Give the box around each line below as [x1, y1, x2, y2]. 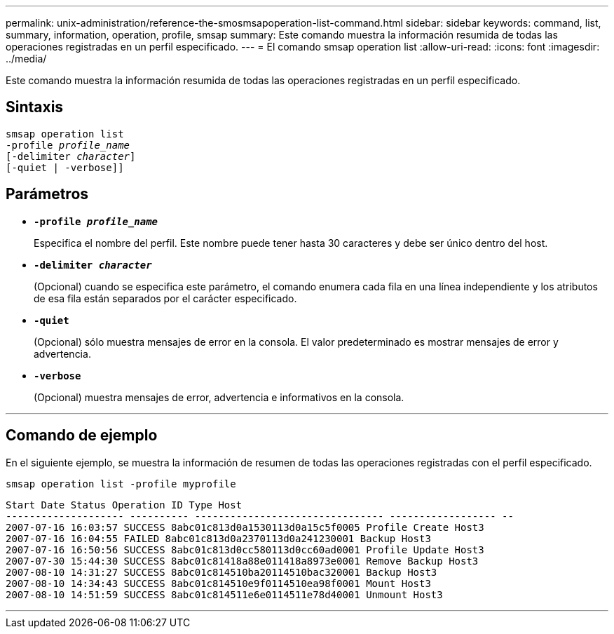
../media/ [6, 53, 47, 65]
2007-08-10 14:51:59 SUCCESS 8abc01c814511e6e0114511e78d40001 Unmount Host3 [6, 588, 443, 600]
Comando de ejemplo [6, 426, 158, 445]
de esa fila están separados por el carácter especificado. [34, 292, 297, 304]
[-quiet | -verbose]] [6, 161, 124, 173]
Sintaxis [6, 98, 64, 116]
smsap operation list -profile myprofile [6, 478, 236, 490]
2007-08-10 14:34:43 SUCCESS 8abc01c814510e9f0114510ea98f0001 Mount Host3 [6, 577, 431, 589]
